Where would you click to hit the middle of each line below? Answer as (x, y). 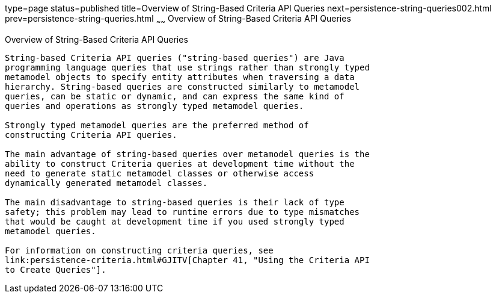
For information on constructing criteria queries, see (139, 250)
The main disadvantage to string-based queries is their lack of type (175, 202)
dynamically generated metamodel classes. (106, 183)
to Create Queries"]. (56, 269)
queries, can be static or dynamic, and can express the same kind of (175, 96)
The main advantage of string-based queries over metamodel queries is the (187, 154)
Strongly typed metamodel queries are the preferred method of (157, 125)
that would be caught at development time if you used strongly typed (175, 221)
